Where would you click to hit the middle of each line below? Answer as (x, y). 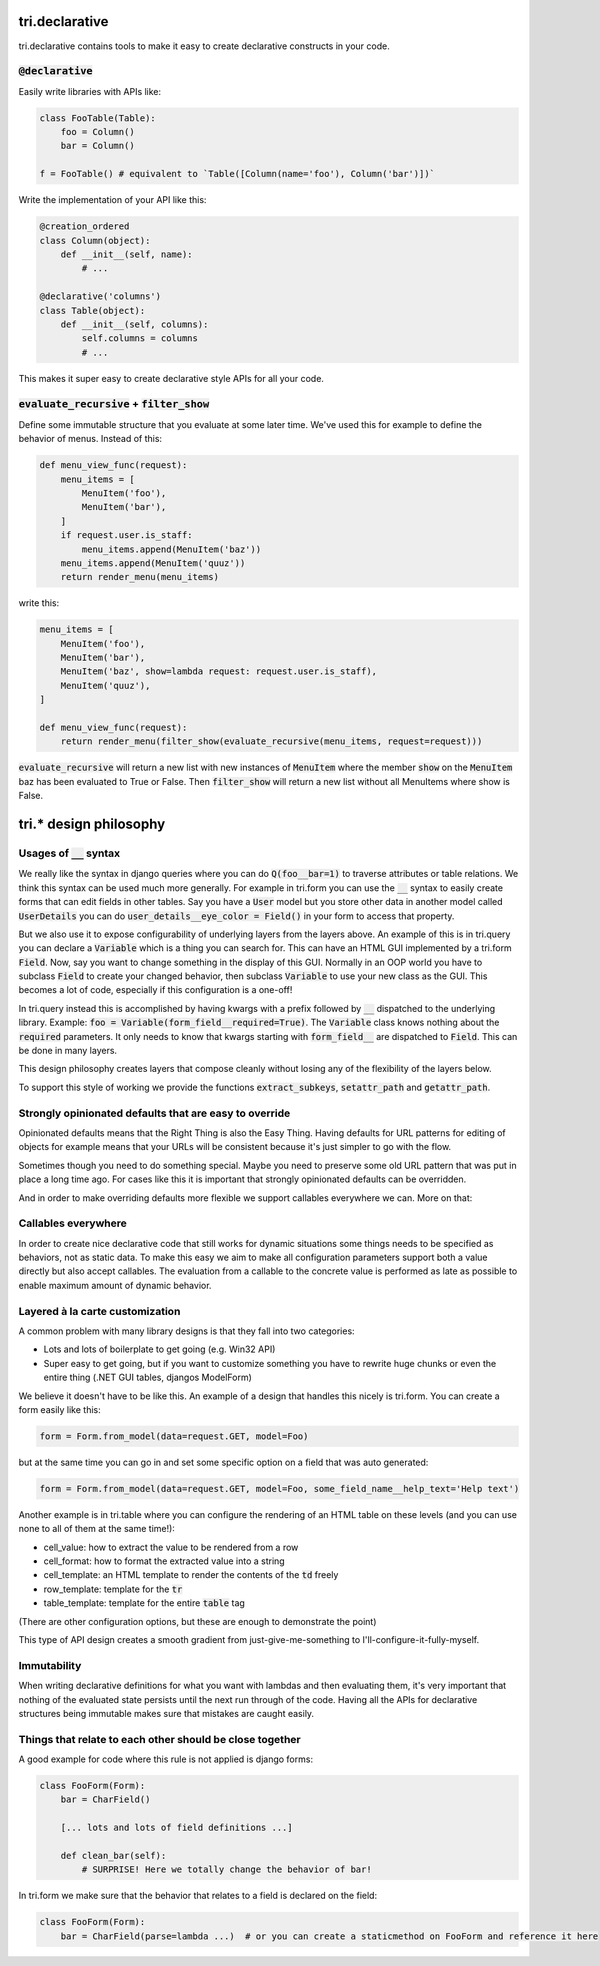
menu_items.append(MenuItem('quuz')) (153, 563)
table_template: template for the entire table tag (144, 1603)
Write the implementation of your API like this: (112, 200)
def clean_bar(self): (113, 1855)
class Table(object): (92, 310)
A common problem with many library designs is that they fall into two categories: (186, 1331)
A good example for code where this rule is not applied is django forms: (166, 1759)
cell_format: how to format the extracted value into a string (164, 1561)
